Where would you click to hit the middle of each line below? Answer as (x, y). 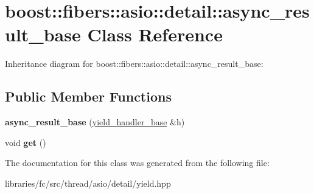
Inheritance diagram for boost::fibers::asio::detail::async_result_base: (134, 64)
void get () (26, 142)
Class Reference (155, 34)
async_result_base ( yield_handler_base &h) (95, 122)
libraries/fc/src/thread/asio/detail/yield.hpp (88, 183)
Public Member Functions (88, 96)
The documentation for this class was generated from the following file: (137, 163)
